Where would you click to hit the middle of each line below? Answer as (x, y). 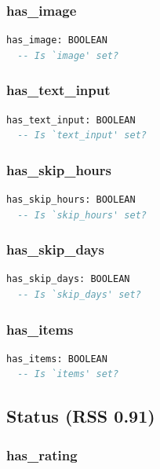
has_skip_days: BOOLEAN (68, 279)
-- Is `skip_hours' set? (82, 215)
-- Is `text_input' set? (82, 136)
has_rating (42, 454)
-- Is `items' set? (68, 374)
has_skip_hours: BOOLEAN (71, 200)
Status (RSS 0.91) (81, 416)
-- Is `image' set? (68, 55)
